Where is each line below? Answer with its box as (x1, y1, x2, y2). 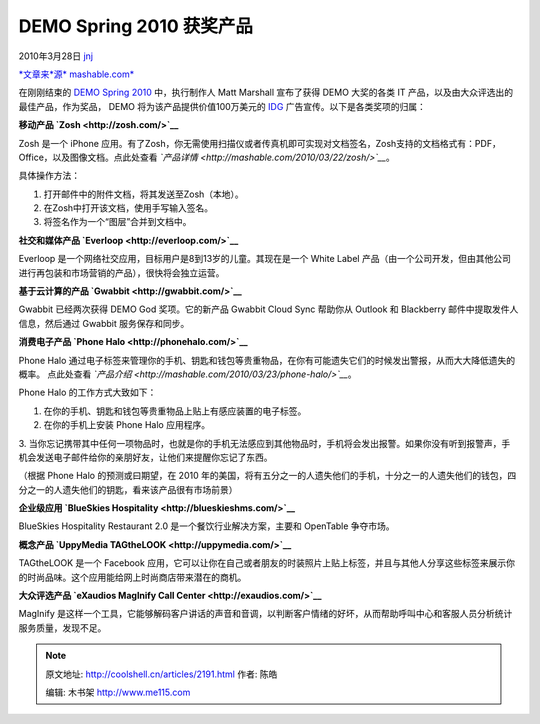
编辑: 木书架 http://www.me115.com (45, 686, 191, 698)
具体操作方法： (18, 170, 80, 182)
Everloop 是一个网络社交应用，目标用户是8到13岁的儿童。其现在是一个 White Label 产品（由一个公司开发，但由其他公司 (18, 253, 512, 265)
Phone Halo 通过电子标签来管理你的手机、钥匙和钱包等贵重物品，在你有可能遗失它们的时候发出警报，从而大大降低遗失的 (18, 354, 515, 366)
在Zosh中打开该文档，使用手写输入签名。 (43, 202, 214, 214)
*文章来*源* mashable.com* (18, 68, 135, 80)
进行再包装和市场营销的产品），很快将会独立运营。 (18, 266, 225, 279)
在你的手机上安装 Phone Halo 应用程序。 (43, 419, 210, 431)
